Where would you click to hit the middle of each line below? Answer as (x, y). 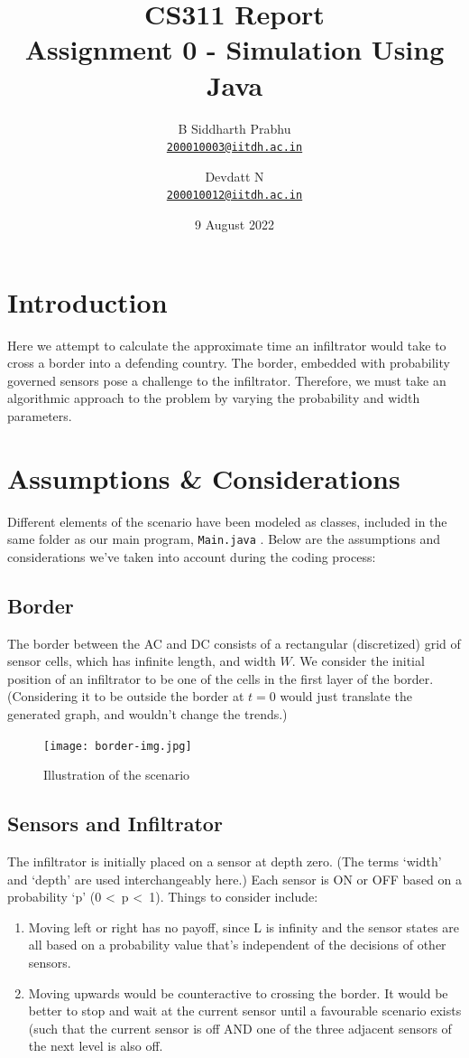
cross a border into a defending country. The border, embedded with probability (229, 363)
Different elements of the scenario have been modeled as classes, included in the (227, 521)
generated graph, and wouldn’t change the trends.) (147, 714)
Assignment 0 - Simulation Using (234, 49)
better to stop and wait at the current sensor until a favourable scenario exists (245, 1011)
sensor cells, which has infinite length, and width (142, 661)
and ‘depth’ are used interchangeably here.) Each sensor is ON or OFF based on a (234, 879)
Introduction (87, 301)
